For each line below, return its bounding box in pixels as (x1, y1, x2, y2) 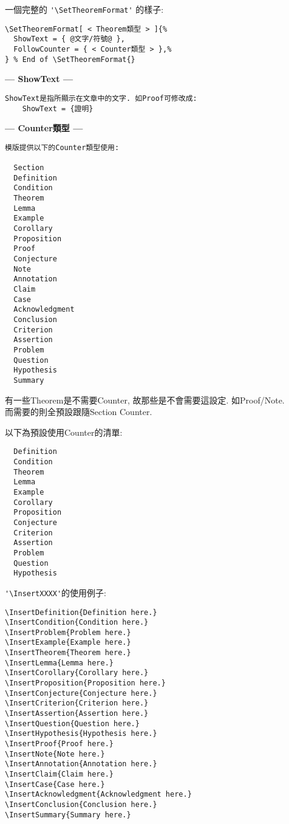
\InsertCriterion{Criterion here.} (5, 699, 149, 708)
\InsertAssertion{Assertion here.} (5, 709, 149, 718)
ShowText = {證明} (22, 104, 93, 113)
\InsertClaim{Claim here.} (5, 770, 114, 778)
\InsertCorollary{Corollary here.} (5, 668, 149, 678)
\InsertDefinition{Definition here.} (5, 608, 157, 617)
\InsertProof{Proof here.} (5, 740, 114, 749)
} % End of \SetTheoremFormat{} (5, 55, 135, 64)
